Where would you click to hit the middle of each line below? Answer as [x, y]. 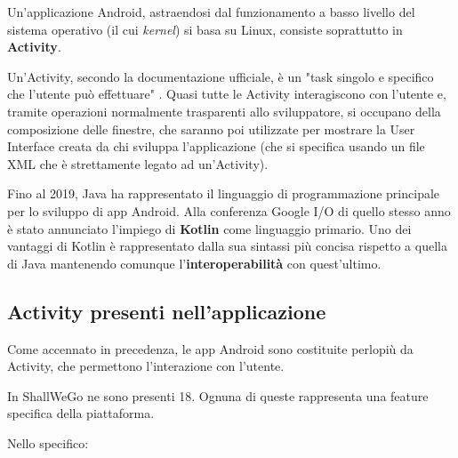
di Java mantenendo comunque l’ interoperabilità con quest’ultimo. [194, 263]
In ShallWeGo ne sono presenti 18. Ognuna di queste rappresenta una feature [218, 395]
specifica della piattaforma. [81, 413]
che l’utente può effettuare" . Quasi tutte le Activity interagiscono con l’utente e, [227, 94]
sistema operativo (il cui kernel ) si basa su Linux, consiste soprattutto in [205, 29]
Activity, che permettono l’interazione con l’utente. [146, 366]
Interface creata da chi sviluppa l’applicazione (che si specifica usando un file [216, 146]
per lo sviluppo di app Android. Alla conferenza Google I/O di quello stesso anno [229, 210]
